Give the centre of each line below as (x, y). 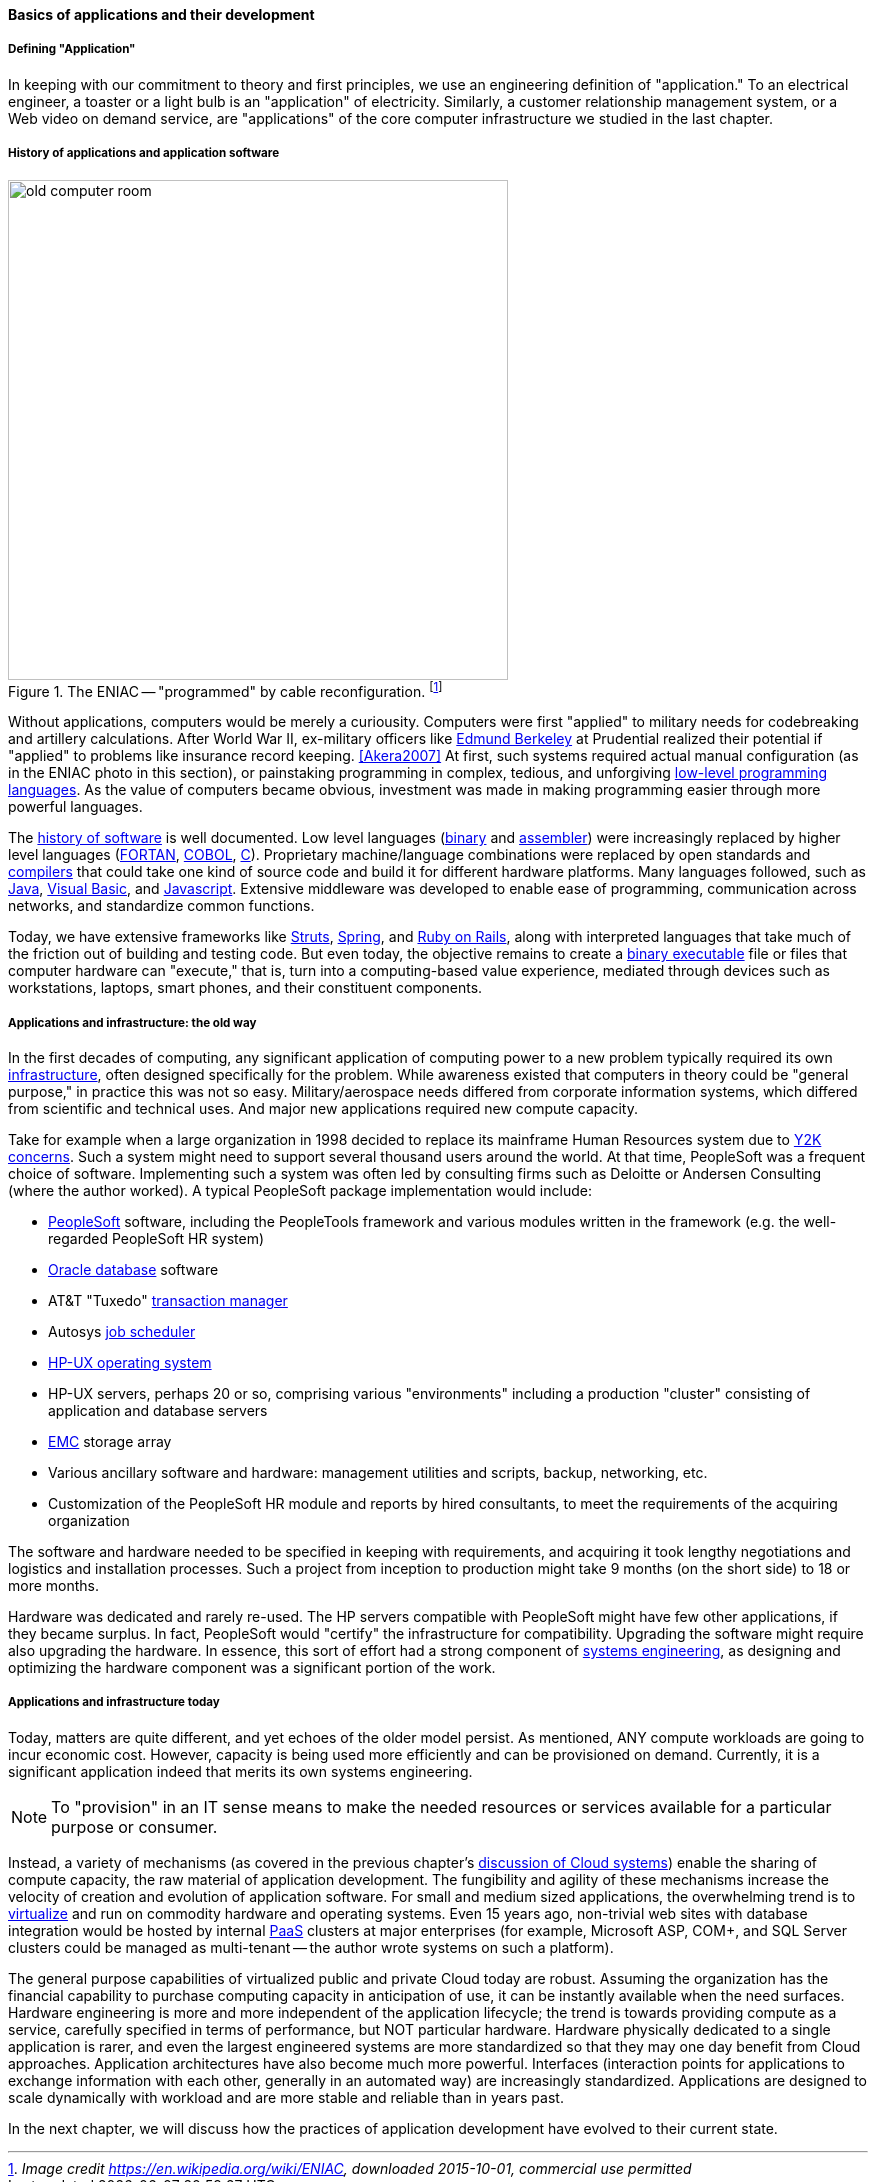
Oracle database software (133, 1269)
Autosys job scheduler (122, 1331)
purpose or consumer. (134, 1826)
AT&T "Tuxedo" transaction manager (168, 1300)
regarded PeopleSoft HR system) (156, 1238)
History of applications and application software (144, 153)
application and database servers (158, 1410)
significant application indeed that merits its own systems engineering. (240, 1771)
